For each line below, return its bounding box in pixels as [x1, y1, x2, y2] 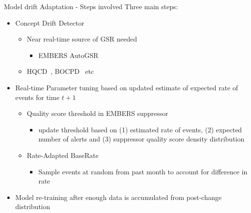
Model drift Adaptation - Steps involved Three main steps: [4, 1, 178, 11]
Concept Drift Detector [15, 17, 85, 28]
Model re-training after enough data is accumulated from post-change [15, 192, 221, 202]
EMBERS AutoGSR [38, 50, 99, 60]
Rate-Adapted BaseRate [27, 150, 99, 160]
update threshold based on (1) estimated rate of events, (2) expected [38, 124, 242, 134]
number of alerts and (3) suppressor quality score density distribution [38, 134, 245, 144]
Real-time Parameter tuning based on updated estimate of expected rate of [15, 82, 238, 92]
